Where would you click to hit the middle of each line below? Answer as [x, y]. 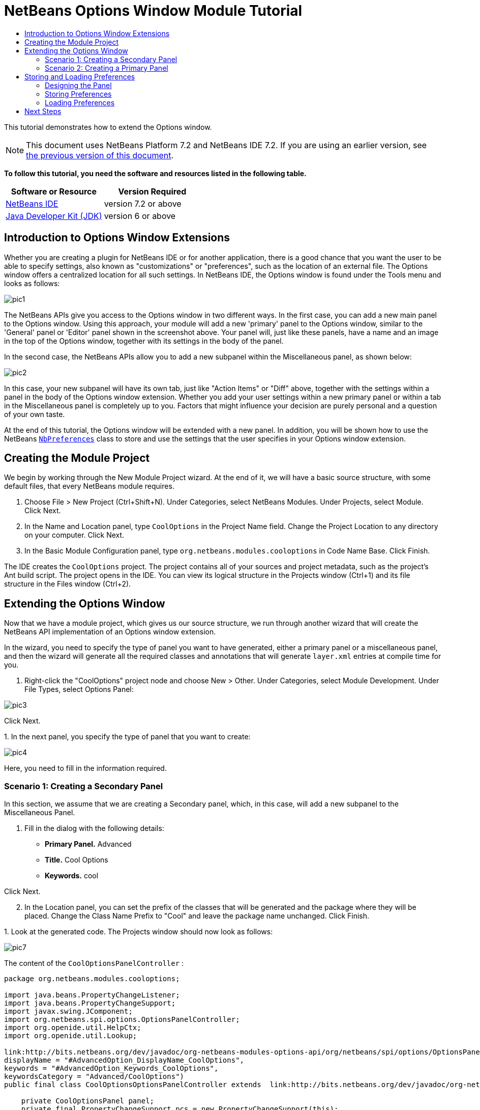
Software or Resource [54, 191]
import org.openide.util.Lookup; [71, 1036]
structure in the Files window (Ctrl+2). [68, 584]
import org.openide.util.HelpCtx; [73, 1028]
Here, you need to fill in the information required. [85, 768]
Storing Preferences [78, 94]
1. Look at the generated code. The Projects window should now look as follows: [139, 932]
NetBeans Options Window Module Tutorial [153, 11]
